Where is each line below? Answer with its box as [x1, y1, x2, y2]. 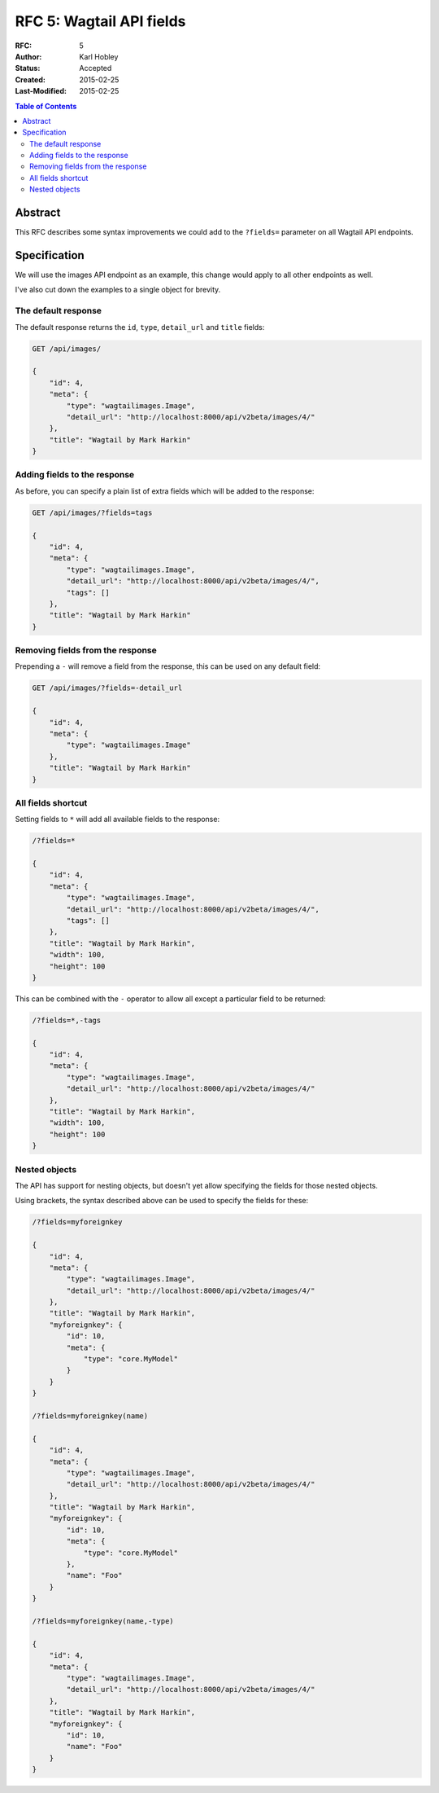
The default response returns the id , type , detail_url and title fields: [15, 322, 265, 332]
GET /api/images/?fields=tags [32, 508, 153, 517]
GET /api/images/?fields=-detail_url [32, 683, 183, 692]
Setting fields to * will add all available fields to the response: [15, 815, 219, 824]
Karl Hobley [79, 51, 119, 61]
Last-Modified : [15, 86, 67, 96]
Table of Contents [15, 101, 77, 111]
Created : [15, 74, 46, 85]
